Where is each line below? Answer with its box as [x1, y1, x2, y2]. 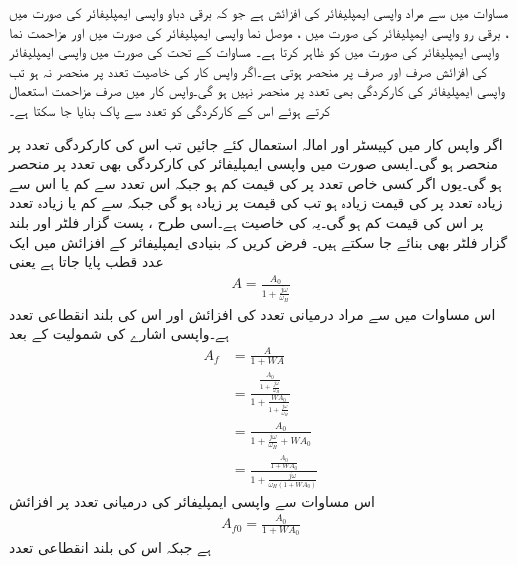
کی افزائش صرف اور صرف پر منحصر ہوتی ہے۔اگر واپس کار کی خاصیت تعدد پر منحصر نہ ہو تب [9, 60, 488, 81]
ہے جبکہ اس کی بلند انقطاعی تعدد [9, 537, 211, 558]
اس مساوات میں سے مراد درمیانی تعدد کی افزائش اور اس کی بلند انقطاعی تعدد [9, 303, 496, 324]
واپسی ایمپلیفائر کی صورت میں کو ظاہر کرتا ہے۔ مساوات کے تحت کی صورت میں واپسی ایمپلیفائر [9, 41, 499, 62]
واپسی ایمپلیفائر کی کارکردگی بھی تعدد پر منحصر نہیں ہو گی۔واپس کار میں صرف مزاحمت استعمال [9, 80, 505, 101]
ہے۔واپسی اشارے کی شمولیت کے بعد [9, 323, 229, 344]
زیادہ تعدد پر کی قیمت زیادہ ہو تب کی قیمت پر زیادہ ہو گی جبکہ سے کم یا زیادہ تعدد [9, 192, 503, 213]
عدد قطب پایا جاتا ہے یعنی [9, 251, 164, 272]
